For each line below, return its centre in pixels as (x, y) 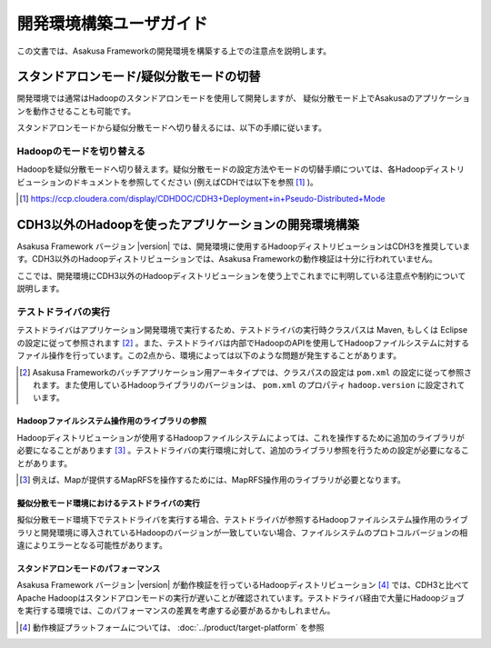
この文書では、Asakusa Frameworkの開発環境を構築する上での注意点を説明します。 (174, 51)
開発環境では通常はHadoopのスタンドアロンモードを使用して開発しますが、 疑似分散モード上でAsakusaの (216, 98)
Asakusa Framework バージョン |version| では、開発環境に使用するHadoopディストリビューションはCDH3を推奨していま (244, 246)
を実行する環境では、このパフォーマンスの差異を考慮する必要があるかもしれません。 (176, 611)
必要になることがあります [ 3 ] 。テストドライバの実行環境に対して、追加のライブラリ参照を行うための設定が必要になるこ (243, 451)
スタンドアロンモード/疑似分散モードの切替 (139, 77)
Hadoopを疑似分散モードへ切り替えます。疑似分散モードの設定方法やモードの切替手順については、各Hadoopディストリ (241, 169)
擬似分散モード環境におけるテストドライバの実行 (108, 503)
